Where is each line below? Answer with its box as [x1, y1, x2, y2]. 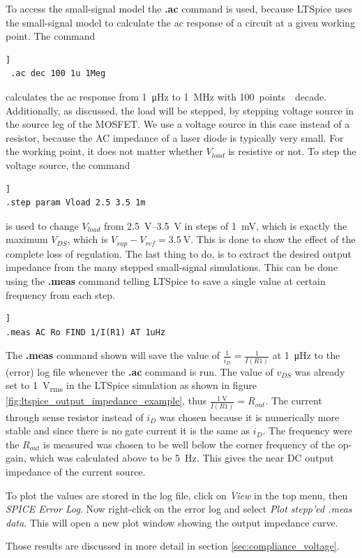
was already [294, 364, 345, 379]
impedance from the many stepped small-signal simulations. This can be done [6, 260, 338, 274]
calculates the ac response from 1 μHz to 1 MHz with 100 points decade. [6, 89, 327, 103]
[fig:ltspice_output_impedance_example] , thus [6, 393, 206, 408]
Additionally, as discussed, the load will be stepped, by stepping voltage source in [6, 103, 354, 117]
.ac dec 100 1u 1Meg [10, 68, 106, 79]
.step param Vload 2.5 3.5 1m [6, 198, 146, 208]
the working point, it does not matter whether [6, 144, 203, 159]
